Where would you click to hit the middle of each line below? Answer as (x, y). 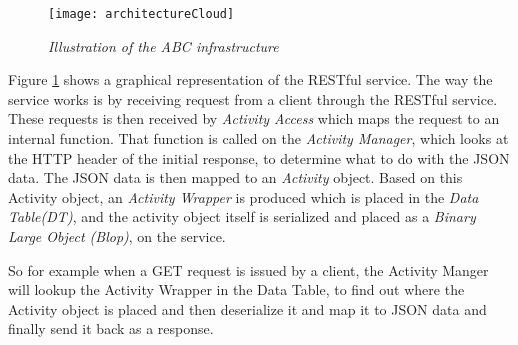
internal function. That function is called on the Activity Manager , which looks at (258, 138)
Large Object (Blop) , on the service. (117, 236)
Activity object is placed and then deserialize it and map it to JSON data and (247, 308)
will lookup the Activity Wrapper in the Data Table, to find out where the (236, 289)
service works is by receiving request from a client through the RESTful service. (253, 98)
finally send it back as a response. (111, 328)
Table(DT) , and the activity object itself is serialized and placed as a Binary (242, 216)
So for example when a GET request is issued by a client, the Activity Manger (248, 269)
